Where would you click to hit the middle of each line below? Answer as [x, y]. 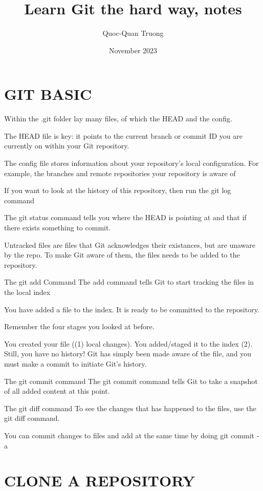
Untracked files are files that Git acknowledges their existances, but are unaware [130, 244]
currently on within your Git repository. [67, 146]
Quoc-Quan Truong [133, 33]
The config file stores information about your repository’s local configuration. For [131, 163]
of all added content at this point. [57, 391]
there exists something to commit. [58, 227]
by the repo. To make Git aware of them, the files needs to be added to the [122, 255]
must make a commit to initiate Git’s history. [75, 363]
